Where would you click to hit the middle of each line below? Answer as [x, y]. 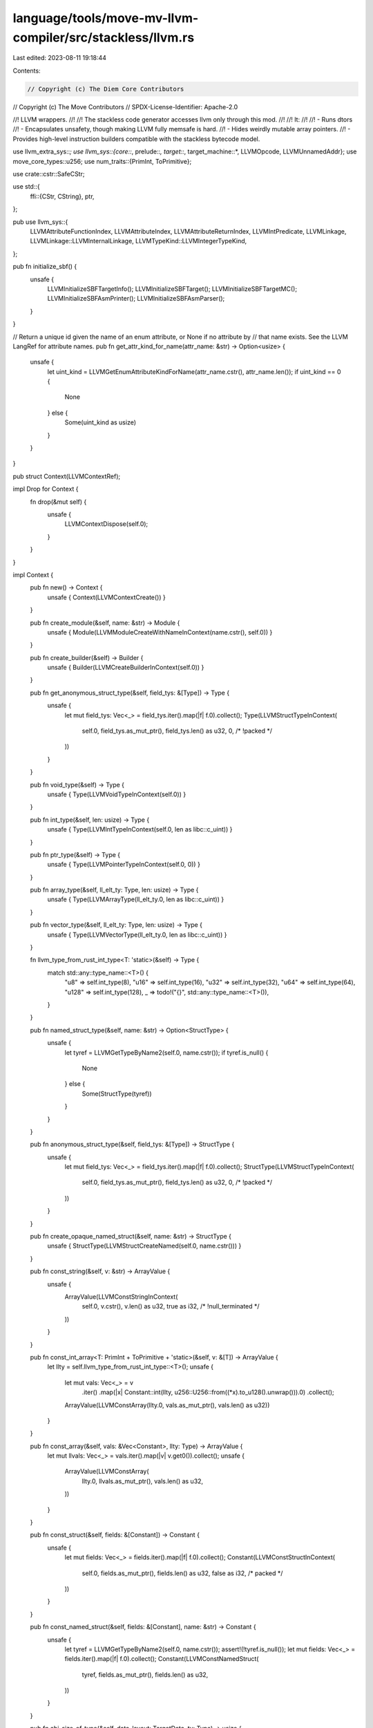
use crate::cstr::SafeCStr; [49, 174]
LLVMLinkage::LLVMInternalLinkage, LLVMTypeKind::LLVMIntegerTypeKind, [138, 241]
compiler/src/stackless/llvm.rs [104, 37]
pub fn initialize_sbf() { [45, 267]
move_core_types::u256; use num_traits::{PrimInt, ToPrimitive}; [102, 161]
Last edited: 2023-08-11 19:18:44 [60, 58]
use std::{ [27, 187]
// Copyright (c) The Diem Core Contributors [106, 89]
